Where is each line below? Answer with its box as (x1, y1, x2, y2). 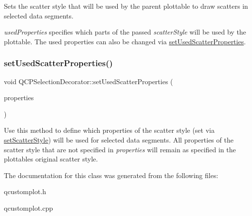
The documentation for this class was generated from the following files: (4, 170, 218, 180)
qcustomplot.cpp (4, 202, 53, 213)
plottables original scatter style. (4, 154, 98, 164)
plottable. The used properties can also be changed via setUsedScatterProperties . (4, 36, 246, 46)
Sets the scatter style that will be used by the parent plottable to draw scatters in (4, 1, 248, 11)
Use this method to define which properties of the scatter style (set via (4, 125, 215, 135)
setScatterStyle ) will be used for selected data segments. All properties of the (4, 134, 234, 144)
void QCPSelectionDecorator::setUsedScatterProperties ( (4, 76, 173, 86)
